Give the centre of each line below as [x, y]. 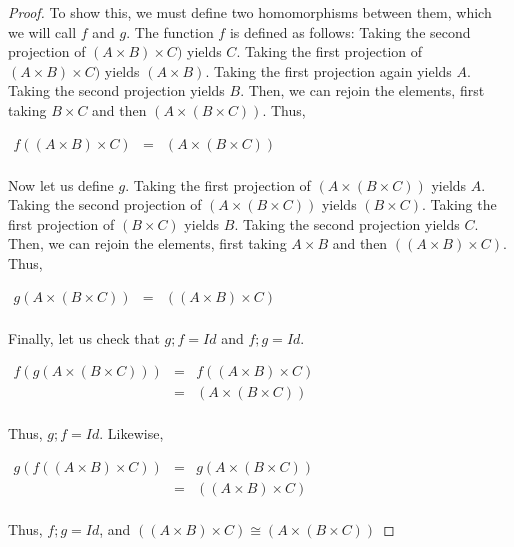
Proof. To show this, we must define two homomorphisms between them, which [250, 12]
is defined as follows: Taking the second [350, 31]
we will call [42, 31]
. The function [170, 31]
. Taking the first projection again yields [328, 70]
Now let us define [61, 184]
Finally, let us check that [84, 337]
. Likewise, [131, 433]
